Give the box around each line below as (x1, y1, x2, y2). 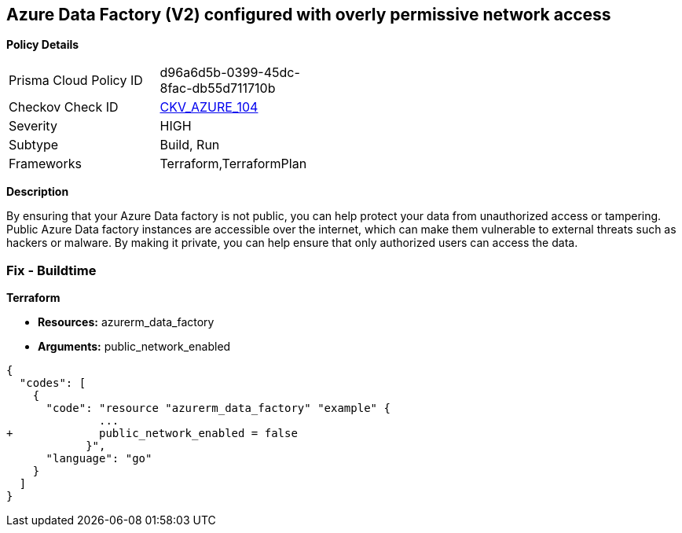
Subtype (9, 137, 59, 153)
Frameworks (9, 156, 82, 172)
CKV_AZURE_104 (159, 99, 258, 116)
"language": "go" (46, 452, 152, 465)
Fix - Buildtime (6, 262, 97, 278)
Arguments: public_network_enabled (38, 340, 231, 354)
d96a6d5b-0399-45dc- (159, 64, 300, 81)
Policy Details (6, 38, 79, 52)
